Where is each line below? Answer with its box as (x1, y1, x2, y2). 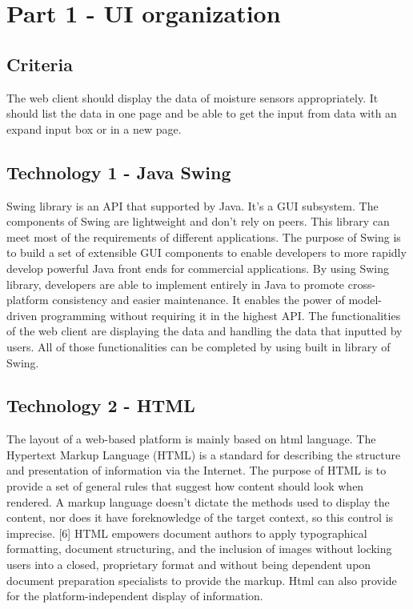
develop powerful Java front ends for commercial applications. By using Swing (6, 259, 389, 276)
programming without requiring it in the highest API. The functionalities (40, 307, 401, 323)
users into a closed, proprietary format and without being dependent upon (6, 556, 371, 573)
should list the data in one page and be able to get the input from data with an (6, 105, 397, 122)
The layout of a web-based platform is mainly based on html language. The (6, 431, 376, 447)
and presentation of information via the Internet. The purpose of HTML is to (6, 462, 387, 479)
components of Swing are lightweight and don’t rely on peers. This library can (6, 213, 390, 230)
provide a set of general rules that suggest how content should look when (6, 478, 364, 495)
